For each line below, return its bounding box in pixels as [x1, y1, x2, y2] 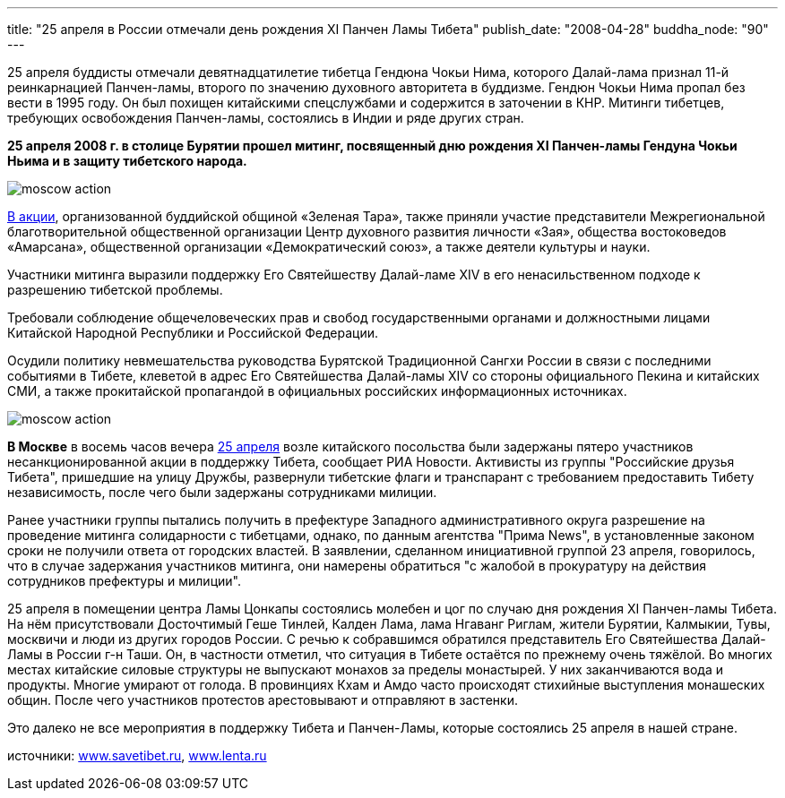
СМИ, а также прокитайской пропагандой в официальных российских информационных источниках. [7, 383, 627, 399]
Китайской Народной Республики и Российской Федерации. [7, 325, 378, 340]
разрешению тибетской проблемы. [7, 282, 223, 297]
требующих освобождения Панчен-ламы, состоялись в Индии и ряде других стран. [7, 110, 524, 125]
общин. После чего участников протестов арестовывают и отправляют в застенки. [7, 692, 518, 708]
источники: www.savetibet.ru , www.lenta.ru [7, 748, 267, 763]
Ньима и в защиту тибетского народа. [7, 153, 247, 168]
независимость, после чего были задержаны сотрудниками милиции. [7, 485, 437, 500]
